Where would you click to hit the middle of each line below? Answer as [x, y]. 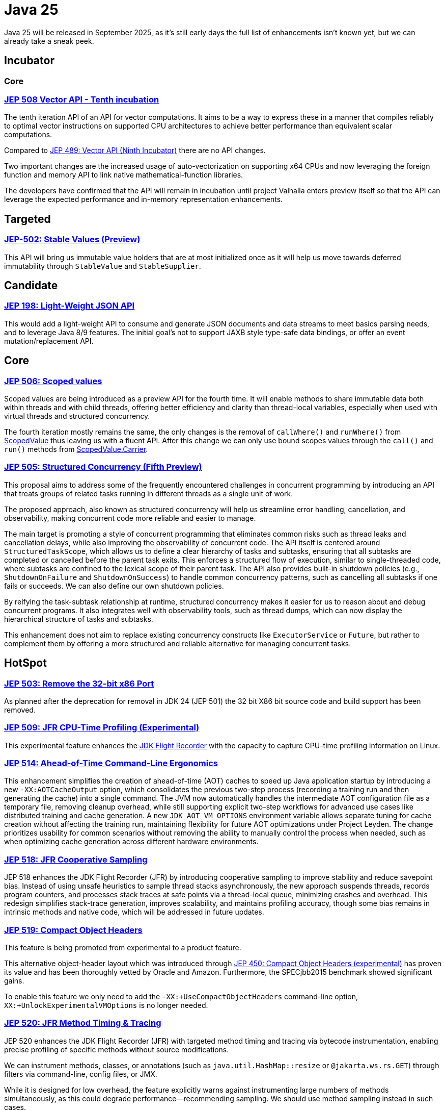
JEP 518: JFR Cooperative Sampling [76, 859]
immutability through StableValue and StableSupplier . [103, 266]
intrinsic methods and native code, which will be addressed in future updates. [134, 912]
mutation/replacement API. [49, 341]
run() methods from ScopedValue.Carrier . [76, 449]
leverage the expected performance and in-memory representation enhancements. [144, 199]
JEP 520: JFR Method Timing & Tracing [83, 1023]
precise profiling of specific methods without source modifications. [117, 1049]
